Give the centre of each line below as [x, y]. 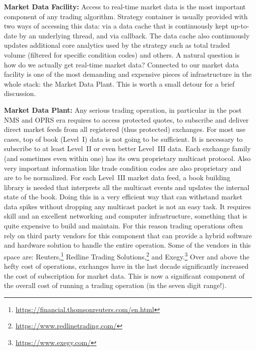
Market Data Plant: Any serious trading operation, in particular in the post [123, 110]
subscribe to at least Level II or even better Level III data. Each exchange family [128, 148]
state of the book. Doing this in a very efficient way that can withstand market [123, 197]
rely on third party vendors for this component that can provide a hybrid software [128, 235]
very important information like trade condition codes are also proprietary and [123, 168]
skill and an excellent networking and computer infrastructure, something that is [126, 216]
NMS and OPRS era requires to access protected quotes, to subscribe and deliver [126, 119]
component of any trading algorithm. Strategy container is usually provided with [126, 16]
